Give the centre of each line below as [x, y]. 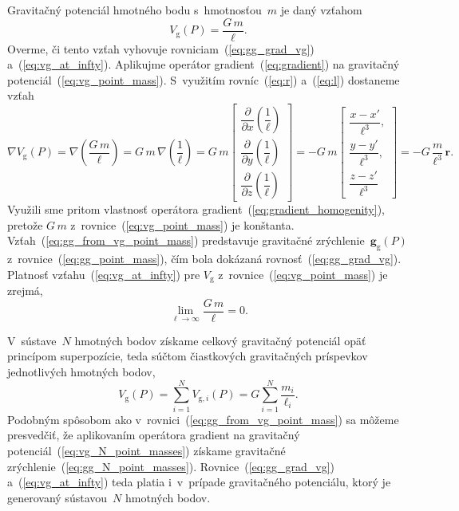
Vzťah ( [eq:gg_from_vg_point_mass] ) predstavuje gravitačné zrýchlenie [186, 240]
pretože [25, 224]
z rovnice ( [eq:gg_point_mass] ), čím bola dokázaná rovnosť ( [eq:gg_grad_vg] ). [204, 259]
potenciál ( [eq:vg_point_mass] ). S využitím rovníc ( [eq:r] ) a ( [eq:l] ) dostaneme [204, 79]
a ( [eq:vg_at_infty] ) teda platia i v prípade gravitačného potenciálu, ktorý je [199, 482]
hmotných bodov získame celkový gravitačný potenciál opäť [220, 340]
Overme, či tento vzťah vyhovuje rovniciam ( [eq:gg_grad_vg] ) [161, 48]
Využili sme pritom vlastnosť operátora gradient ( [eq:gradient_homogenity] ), [196, 209]
